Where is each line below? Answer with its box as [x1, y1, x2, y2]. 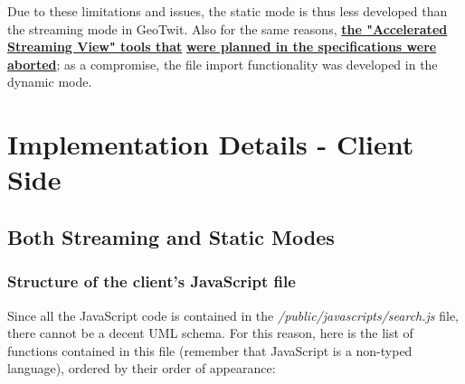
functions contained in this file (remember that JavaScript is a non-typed [7, 341, 413, 360]
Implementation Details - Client [7, 126, 414, 163]
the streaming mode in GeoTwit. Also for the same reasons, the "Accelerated [7, 19, 448, 38]
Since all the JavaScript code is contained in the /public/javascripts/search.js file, [7, 305, 459, 324]
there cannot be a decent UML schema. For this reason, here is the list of [7, 323, 413, 342]
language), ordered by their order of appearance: [7, 359, 276, 378]
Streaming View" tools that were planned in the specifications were [7, 37, 437, 56]
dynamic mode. [7, 72, 92, 91]
